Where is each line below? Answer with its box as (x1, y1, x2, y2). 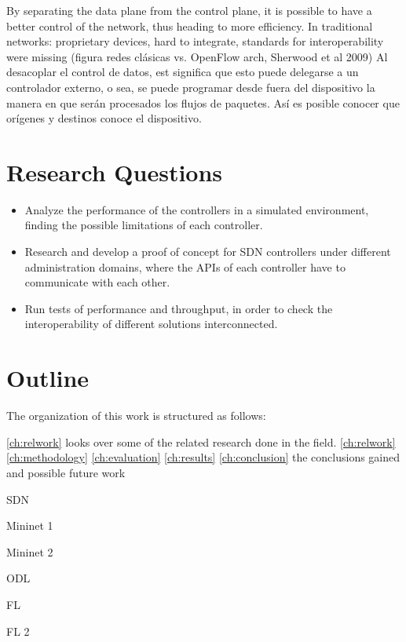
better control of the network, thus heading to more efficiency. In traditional (6, 17, 373, 34)
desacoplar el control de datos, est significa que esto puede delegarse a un (6, 64, 359, 80)
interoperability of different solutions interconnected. (24, 316, 278, 332)
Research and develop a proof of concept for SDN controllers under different (24, 243, 391, 260)
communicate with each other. (24, 274, 170, 290)
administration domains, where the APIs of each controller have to (24, 258, 346, 275)
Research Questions (6, 155, 223, 188)
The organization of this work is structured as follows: (6, 407, 266, 424)
